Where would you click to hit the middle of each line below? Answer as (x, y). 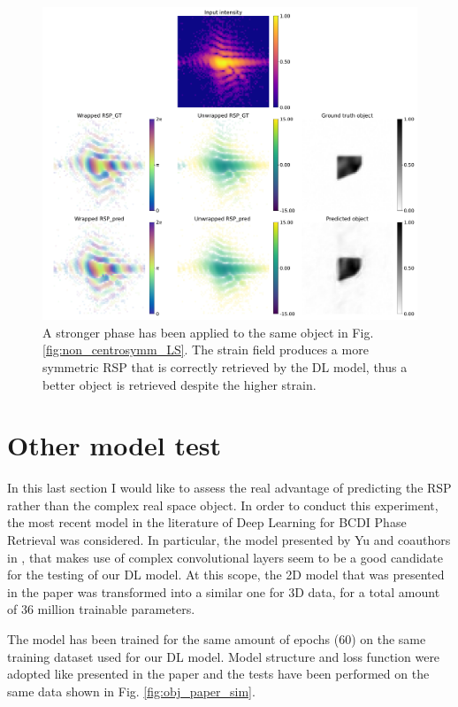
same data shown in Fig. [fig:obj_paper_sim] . (131, 691)
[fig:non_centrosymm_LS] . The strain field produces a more (206, 350)
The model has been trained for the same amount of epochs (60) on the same (217, 639)
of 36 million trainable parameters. (101, 609)
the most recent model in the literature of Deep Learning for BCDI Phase (207, 522)
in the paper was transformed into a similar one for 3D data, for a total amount (224, 591)
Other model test (114, 445)
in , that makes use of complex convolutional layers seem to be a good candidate (225, 557)
